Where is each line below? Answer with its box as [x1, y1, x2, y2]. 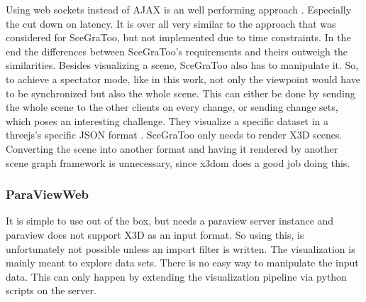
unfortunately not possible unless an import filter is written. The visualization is [6, 241, 355, 256]
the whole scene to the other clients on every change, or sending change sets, [6, 99, 338, 114]
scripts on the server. [6, 283, 96, 298]
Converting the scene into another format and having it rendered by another [6, 141, 338, 156]
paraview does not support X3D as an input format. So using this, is [6, 227, 304, 242]
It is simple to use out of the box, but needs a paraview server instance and [6, 213, 334, 228]
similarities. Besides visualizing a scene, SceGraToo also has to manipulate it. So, [6, 58, 359, 72]
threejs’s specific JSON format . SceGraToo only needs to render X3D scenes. [6, 127, 343, 142]
